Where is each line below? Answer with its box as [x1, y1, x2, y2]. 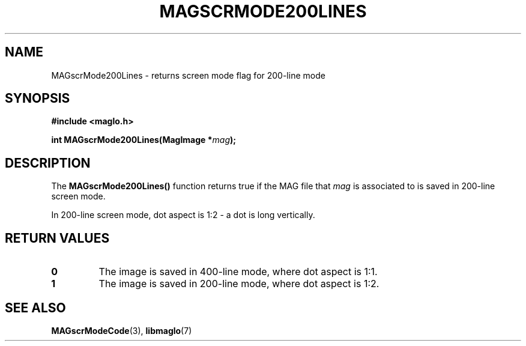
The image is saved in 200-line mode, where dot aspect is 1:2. [98, 278, 379, 290]
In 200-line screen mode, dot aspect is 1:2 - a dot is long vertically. [51, 210, 315, 220]
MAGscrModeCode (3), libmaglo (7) [51, 325, 192, 336]
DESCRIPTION [5, 155, 91, 171]
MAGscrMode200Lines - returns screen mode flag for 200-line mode [51, 70, 325, 80]
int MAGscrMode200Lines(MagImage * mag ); [51, 135, 237, 145]
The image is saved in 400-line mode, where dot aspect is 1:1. [98, 266, 378, 278]
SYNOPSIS [5, 91, 70, 106]
